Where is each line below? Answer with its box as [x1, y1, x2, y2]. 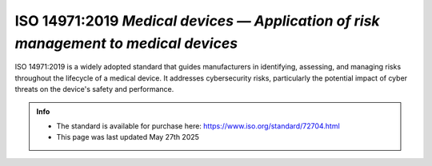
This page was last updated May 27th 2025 [56, 132, 200, 142]
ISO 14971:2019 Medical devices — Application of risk [14, 12, 380, 30]
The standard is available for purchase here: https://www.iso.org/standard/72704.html [56, 121, 340, 131]
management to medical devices [14, 34, 238, 52]
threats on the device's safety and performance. [14, 85, 174, 94]
